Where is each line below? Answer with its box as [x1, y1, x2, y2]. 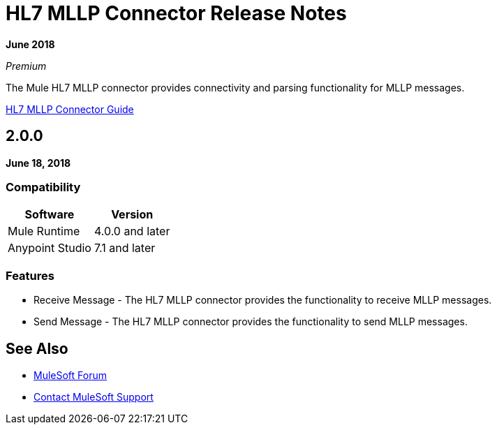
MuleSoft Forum [34, 369, 107, 381]
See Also [6, 339, 68, 357]
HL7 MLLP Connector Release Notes [6, 1, 347, 25]
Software [24, 207, 75, 222]
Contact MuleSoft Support [34, 390, 154, 403]
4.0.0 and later [94, 224, 170, 239]
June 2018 [6, 38, 55, 50]
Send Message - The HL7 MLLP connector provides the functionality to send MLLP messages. [34, 316, 468, 328]
